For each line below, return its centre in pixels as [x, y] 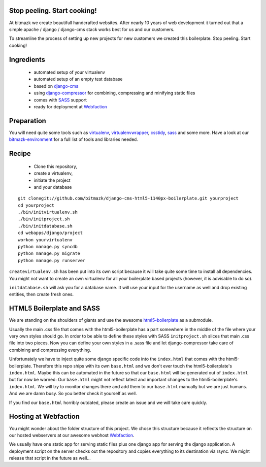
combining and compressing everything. [50, 350]
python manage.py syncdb [48, 247]
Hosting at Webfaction [44, 417]
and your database [53, 187]
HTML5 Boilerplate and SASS [55, 309]
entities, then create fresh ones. [41, 294]
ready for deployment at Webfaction [70, 107]
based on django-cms [56, 86]
